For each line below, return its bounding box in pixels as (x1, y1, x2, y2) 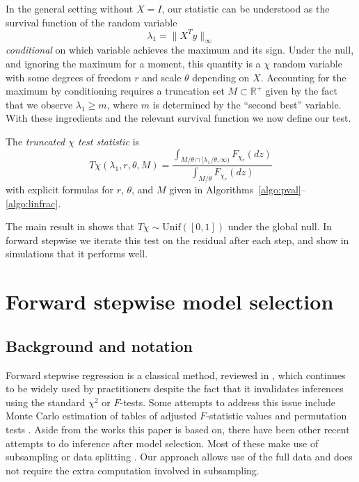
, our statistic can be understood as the (161, 1, 330, 15)
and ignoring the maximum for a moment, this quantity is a (6, 56, 261, 71)
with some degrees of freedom (6, 70, 131, 84)
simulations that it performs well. (6, 246, 148, 261)
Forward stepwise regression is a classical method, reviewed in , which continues (6, 367, 346, 382)
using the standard (6, 394, 86, 409)
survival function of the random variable (6, 15, 177, 29)
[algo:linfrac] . (6, 195, 61, 210)
